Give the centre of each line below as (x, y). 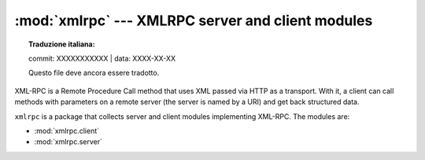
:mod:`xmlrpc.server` (68, 142)
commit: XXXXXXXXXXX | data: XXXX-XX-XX (102, 58)
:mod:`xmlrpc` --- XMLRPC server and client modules (194, 20)
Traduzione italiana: (62, 44)
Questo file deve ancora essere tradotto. (94, 73)
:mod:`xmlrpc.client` (67, 131)
